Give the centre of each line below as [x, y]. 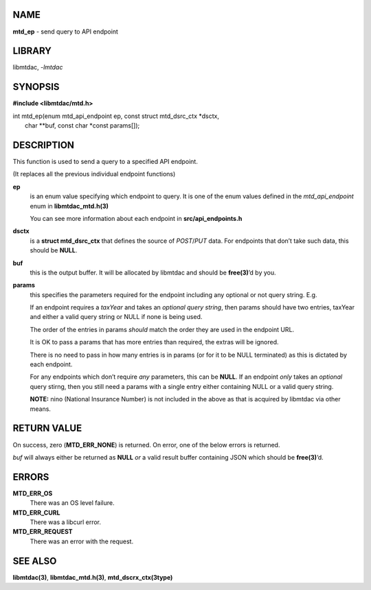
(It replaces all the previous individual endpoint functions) [94, 174]
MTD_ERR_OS [33, 493]
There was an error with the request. [82, 541]
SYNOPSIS [36, 87]
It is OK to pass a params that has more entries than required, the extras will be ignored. [154, 342]
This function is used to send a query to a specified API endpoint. [105, 162]
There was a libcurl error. [66, 522]
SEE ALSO [35, 561]
